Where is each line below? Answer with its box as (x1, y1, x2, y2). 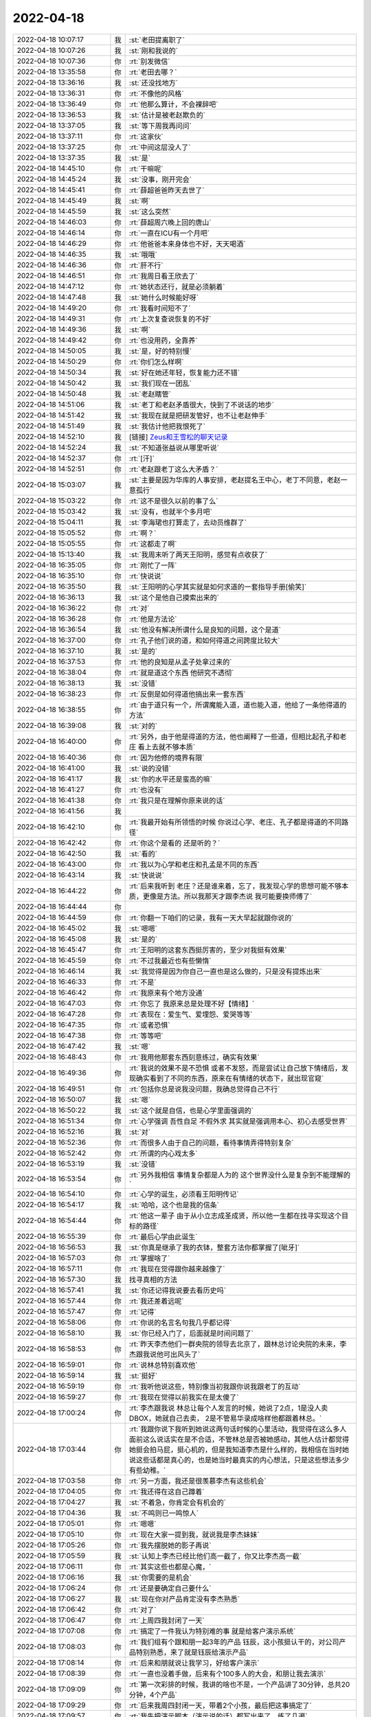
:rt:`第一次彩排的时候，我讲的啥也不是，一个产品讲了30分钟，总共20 (128, 1679, 350, 1689)
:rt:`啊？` (128, 528, 157, 538)
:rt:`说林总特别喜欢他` (128, 1360, 198, 1369)
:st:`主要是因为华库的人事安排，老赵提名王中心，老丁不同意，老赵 (128, 475, 341, 484)
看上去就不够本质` (137, 742, 196, 751)
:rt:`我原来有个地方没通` (128, 988, 205, 997)
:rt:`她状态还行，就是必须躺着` (128, 282, 225, 291)
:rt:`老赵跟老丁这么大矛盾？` (128, 464, 218, 474)
